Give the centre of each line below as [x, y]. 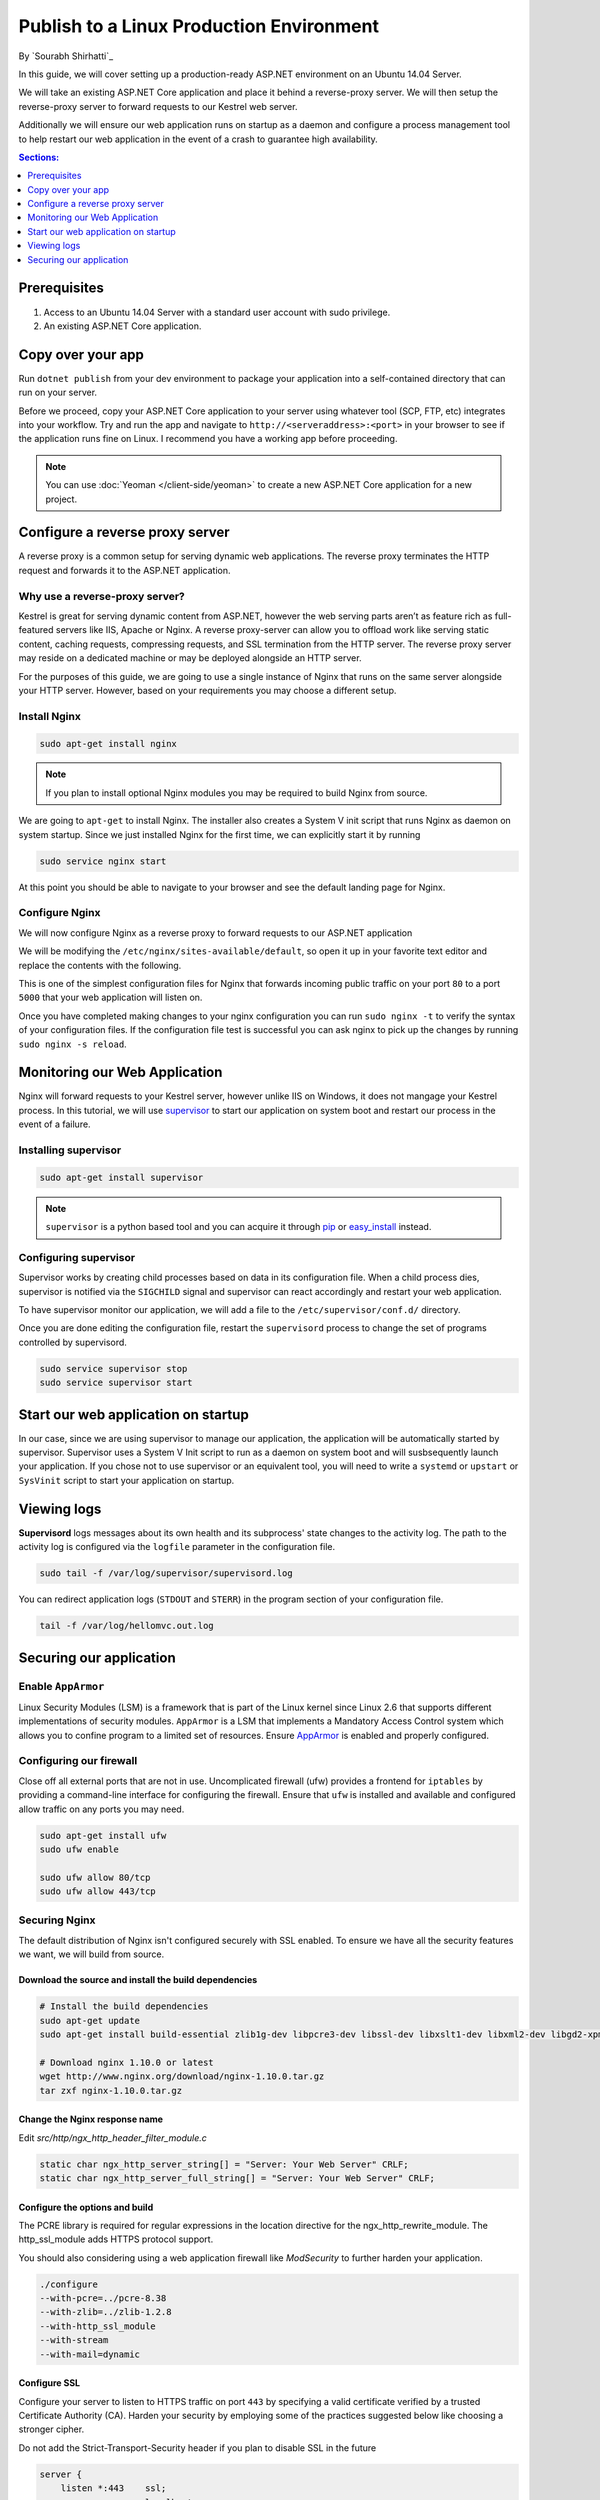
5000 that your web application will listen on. [110, 997]
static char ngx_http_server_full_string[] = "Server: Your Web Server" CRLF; [237, 2178]
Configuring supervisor [76, 1257]
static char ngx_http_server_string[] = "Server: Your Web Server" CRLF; [224, 2164]
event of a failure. [54, 1124]
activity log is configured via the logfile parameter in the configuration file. [177, 1547]
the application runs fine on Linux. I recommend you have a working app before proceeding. [208, 439]
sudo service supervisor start [116, 1383]
